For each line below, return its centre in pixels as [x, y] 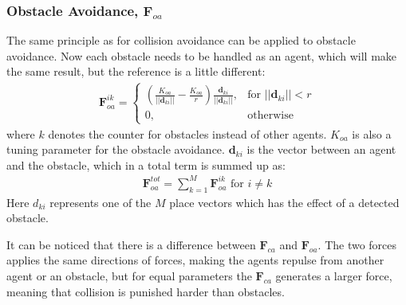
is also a [372, 133]
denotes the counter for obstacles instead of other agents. [187, 133]
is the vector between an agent [321, 149]
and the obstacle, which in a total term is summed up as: [146, 164]
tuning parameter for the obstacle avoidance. [116, 149]
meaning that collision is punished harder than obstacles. [146, 291]
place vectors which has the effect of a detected [284, 202]
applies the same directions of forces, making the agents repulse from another [195, 260]
